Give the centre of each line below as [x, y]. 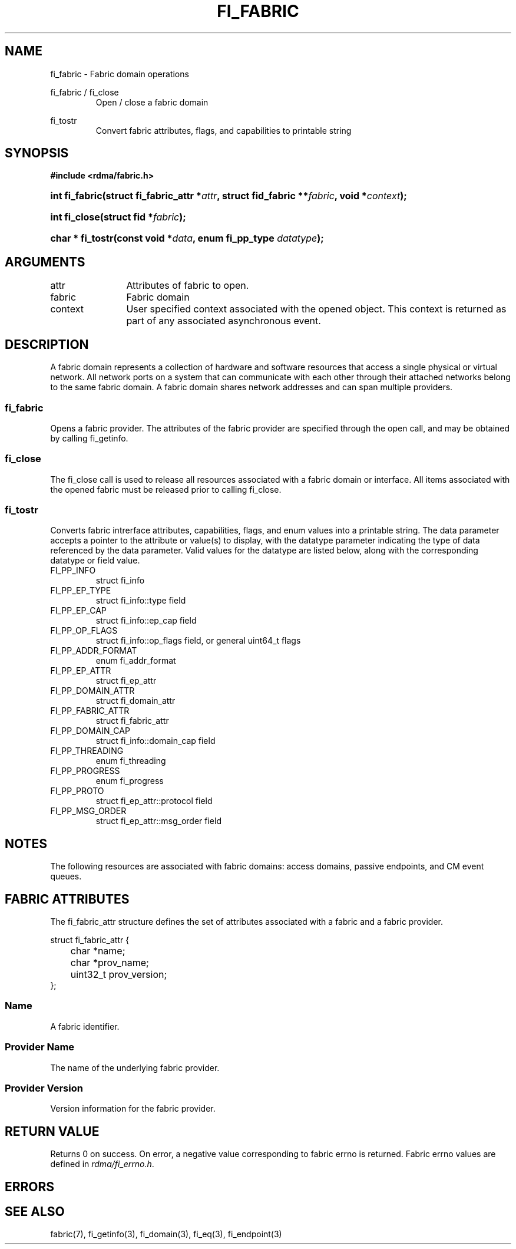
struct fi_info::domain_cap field [156, 741]
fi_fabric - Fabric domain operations [120, 74]
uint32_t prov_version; [119, 975]
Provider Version [44, 1088]
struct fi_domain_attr [135, 701]
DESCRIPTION [47, 344]
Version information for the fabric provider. [133, 1109]
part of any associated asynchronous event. [224, 321]
